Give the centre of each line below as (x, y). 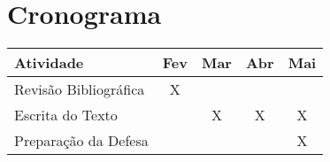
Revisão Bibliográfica (80, 89)
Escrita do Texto (66, 115)
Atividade (49, 63)
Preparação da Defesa (81, 141)
